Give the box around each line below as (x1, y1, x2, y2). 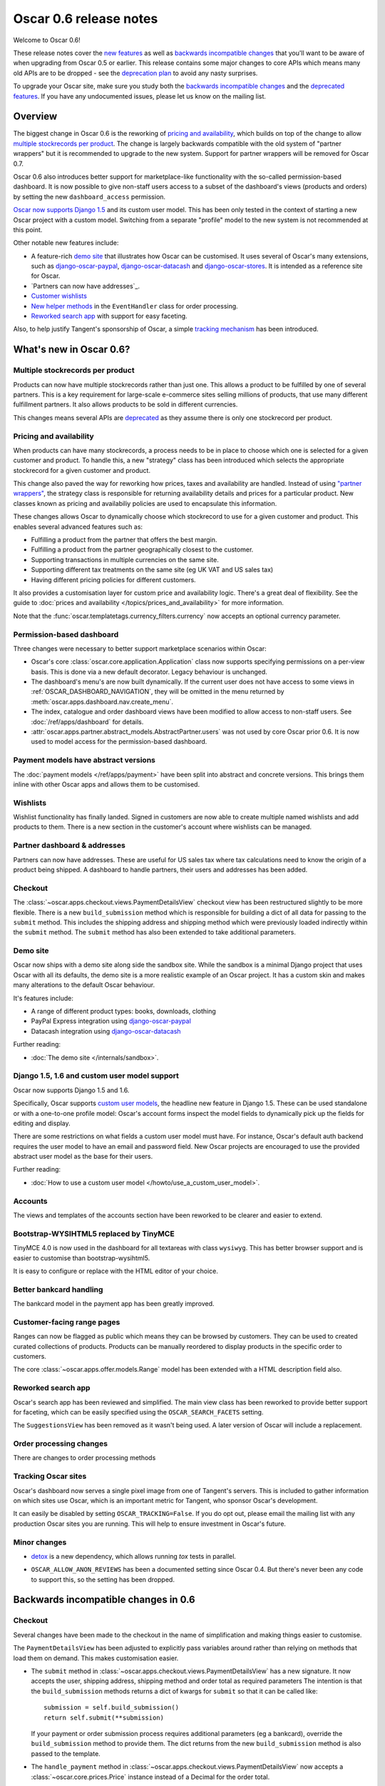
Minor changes (13, 1537, 67, 1547)
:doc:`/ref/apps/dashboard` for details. (31, 717, 144, 726)
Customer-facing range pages (13, 1317, 120, 1327)
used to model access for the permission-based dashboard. (31, 737, 207, 746)
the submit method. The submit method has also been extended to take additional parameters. (13, 928, 296, 937)
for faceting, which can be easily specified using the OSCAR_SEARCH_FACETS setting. (13, 1407, 264, 1416)
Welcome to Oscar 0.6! (13, 36, 81, 44)
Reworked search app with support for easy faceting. (31, 311, 188, 321)
